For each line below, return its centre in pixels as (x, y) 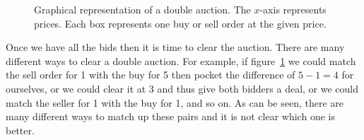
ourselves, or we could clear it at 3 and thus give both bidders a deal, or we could (182, 88)
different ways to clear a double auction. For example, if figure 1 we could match (181, 60)
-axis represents (293, 9)
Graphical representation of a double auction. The (142, 9)
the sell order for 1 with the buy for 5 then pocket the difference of (151, 75)
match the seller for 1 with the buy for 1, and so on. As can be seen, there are (175, 102)
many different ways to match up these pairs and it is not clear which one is (170, 116)
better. (20, 130)
